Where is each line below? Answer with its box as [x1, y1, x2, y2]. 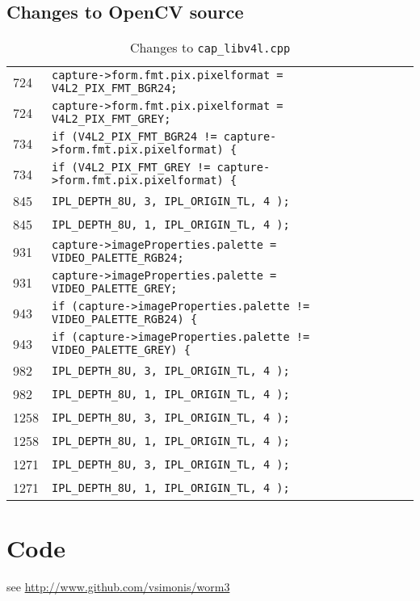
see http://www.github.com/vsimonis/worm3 [6, 578, 230, 595]
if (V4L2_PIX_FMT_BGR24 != [52, 130, 217, 144]
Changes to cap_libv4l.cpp [129, 38, 291, 57]
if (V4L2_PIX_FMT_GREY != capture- [52, 161, 271, 174]
